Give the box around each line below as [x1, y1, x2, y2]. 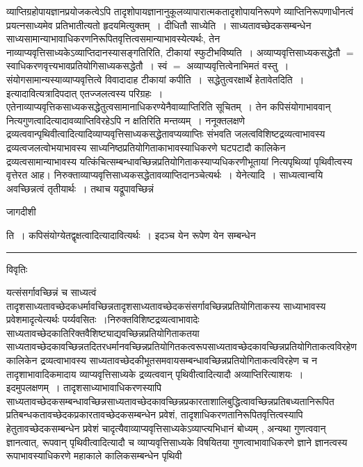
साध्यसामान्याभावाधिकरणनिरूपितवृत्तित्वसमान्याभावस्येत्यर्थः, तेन [6, 31, 220, 46]
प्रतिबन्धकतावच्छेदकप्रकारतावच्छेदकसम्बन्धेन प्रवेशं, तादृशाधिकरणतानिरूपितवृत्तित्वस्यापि [6, 407, 303, 422]
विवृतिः [6, 261, 28, 276]
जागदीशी [6, 204, 36, 219]
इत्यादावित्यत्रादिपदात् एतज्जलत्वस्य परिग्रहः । [6, 85, 163, 100]
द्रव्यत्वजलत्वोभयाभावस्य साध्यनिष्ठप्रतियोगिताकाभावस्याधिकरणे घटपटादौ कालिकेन [6, 140, 286, 154]
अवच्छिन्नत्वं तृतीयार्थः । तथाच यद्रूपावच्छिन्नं [6, 181, 154, 195]
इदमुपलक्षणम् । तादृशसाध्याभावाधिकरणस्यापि [6, 380, 161, 395]
